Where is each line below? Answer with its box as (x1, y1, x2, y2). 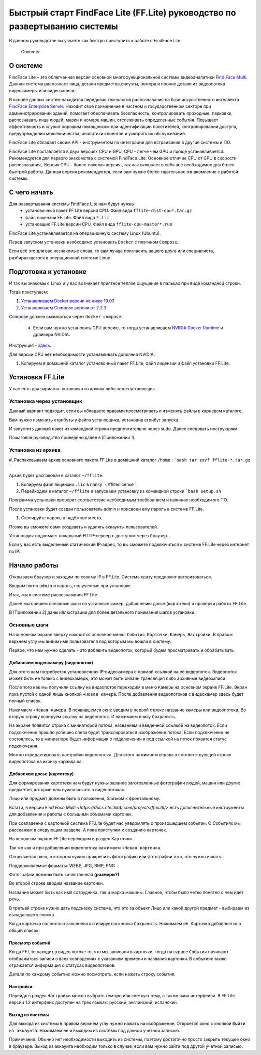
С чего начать (9, 188, 53, 196)
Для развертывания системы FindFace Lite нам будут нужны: (9, 201, 136, 207)
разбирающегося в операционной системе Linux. (9, 255, 112, 260)
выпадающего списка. (9, 911, 56, 917)
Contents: (21, 48, 41, 54)
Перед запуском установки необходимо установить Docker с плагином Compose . (9, 239, 179, 245)
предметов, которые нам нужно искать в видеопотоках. (9, 787, 126, 793)
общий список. (9, 927, 40, 933)
